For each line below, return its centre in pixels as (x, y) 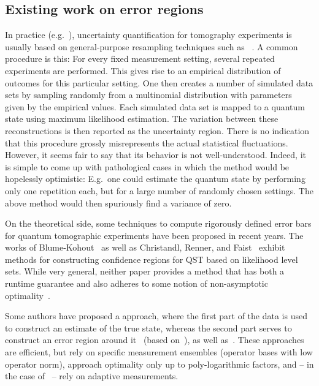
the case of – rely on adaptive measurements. (92, 376)
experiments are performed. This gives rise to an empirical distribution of (143, 70)
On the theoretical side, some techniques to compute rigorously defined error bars (158, 223)
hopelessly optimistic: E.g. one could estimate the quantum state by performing (155, 179)
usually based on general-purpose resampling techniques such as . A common (152, 46)
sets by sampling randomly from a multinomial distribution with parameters (148, 95)
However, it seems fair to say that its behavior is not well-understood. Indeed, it (156, 155)
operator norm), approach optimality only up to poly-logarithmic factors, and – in (159, 364)
